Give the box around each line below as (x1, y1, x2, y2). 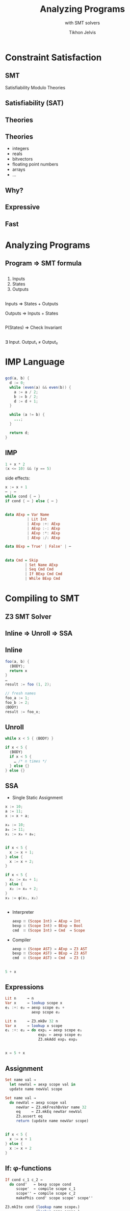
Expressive (5, 203, 40, 211)
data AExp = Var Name (5, 512, 50, 517)
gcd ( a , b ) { (5, 376, 29, 381)
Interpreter (12, 909, 34, 915)
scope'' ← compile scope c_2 (16, 1191, 76, 1196)
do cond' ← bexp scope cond (9, 1182, 71, 1187)
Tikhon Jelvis (69, 29, 96, 35)
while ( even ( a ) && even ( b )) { (9, 385, 71, 390)
